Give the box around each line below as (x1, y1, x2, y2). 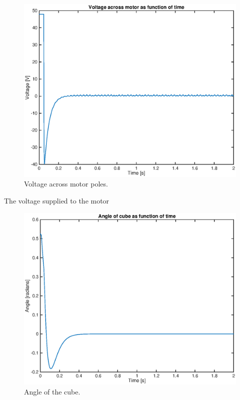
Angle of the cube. (24, 386, 80, 396)
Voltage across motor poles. (24, 178, 108, 189)
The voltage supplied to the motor (4, 195, 109, 205)
